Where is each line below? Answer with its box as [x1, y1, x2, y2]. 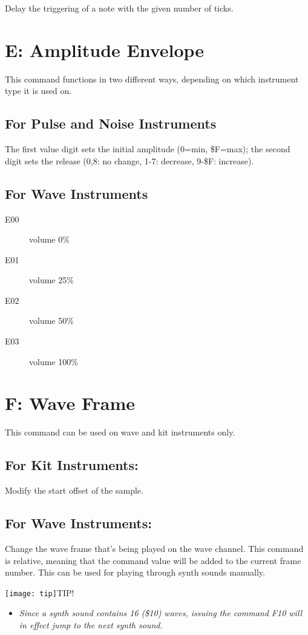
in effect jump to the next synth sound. [19, 619, 163, 631]
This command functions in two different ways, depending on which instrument [5, 72, 299, 85]
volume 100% [29, 355, 78, 368]
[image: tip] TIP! [5, 586, 74, 599]
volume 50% [29, 314, 74, 327]
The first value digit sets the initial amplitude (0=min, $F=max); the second [5, 143, 290, 155]
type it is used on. [5, 84, 72, 97]
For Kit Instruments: [5, 455, 139, 474]
